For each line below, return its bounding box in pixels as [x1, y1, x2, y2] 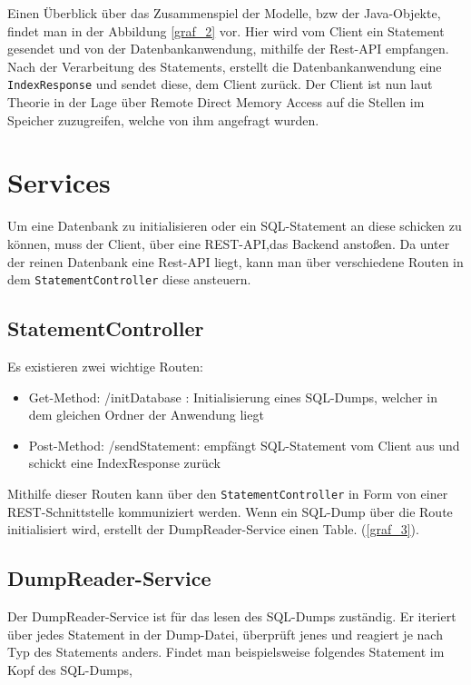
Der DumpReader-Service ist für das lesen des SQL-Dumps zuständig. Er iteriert [7, 607, 456, 625]
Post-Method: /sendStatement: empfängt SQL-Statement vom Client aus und [28, 435, 460, 454]
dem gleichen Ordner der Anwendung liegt [28, 405, 264, 424]
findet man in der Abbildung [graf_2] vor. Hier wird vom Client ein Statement [7, 21, 445, 40]
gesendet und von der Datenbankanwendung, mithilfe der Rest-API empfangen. [7, 39, 449, 58]
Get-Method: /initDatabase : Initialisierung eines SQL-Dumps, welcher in [28, 387, 438, 406]
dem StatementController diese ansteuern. [7, 270, 251, 289]
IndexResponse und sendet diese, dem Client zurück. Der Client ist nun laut [7, 74, 433, 94]
